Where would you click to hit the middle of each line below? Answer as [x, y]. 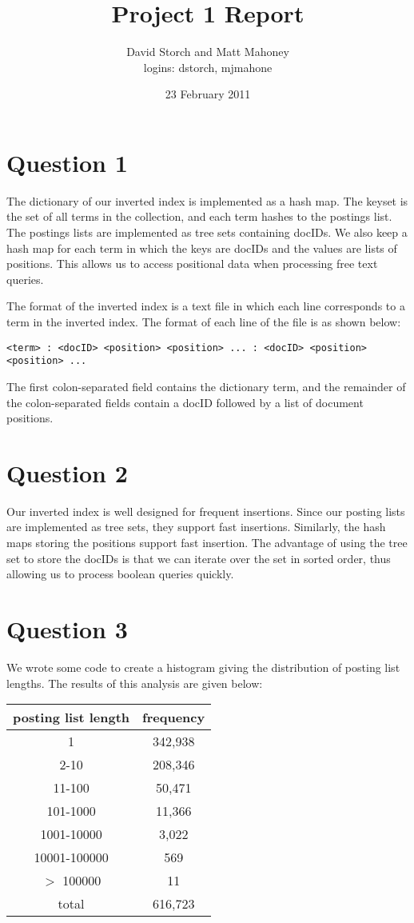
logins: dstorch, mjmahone [208, 67]
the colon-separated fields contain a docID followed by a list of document [185, 402]
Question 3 [67, 628]
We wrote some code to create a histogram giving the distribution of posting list [203, 667]
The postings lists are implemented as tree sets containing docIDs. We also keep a [207, 232]
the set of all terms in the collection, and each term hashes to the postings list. [199, 216]
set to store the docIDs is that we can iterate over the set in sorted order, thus [199, 558]
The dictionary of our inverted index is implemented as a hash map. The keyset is [207, 200]
